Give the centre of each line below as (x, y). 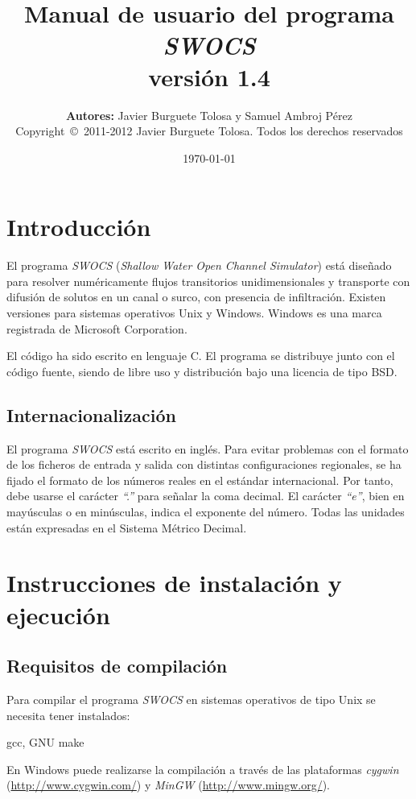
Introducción (79, 227)
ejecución (58, 614)
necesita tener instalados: (68, 715)
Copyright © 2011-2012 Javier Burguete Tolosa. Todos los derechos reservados (209, 131)
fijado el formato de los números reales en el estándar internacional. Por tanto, (200, 480)
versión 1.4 (209, 76)
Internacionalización (91, 414)
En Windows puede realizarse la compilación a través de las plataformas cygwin (203, 769)
